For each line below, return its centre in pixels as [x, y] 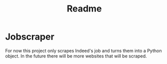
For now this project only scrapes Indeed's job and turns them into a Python [83, 50]
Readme [84, 9]
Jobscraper [30, 37]
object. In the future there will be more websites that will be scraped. [76, 56]
